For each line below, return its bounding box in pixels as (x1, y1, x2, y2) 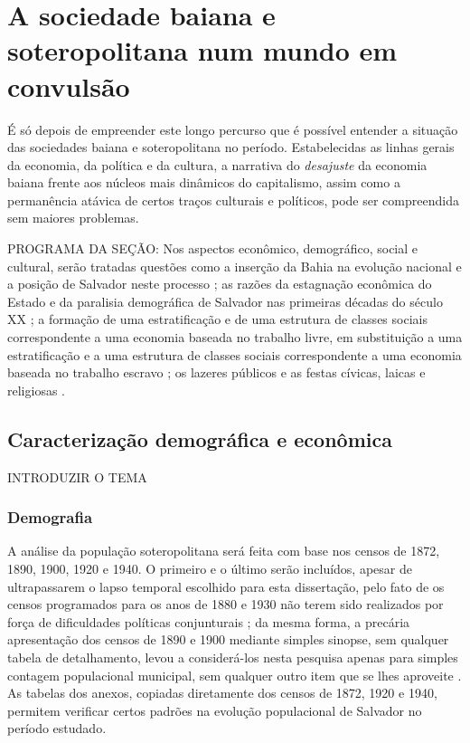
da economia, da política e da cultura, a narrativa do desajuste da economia (7, 155, 428, 174)
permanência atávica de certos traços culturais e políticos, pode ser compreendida (7, 190, 459, 209)
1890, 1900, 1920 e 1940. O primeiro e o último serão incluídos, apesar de (7, 559, 412, 578)
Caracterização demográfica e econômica (7, 424, 392, 452)
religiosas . (7, 380, 65, 399)
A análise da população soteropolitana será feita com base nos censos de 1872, (7, 541, 440, 560)
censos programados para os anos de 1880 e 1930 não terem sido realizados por (7, 595, 444, 614)
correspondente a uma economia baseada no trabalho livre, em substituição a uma (7, 328, 463, 347)
